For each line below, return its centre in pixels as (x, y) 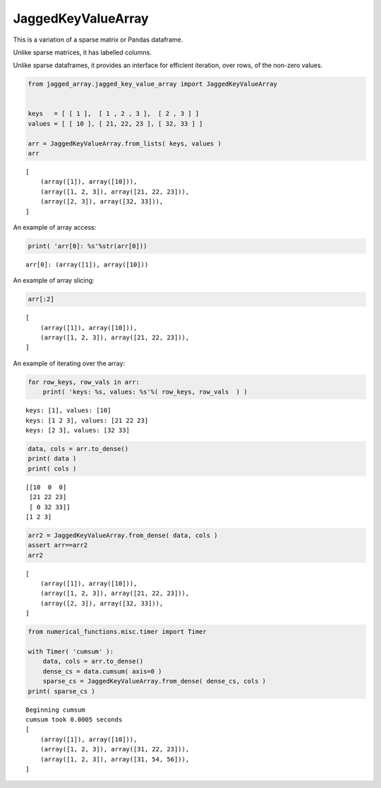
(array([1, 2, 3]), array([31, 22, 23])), (115, 749)
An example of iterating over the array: (69, 363)
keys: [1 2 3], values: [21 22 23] (87, 420)
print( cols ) (52, 469)
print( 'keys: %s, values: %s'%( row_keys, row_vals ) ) (145, 392)
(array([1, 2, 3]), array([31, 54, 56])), (115, 759)
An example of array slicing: (54, 281)
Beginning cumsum (55, 710)
